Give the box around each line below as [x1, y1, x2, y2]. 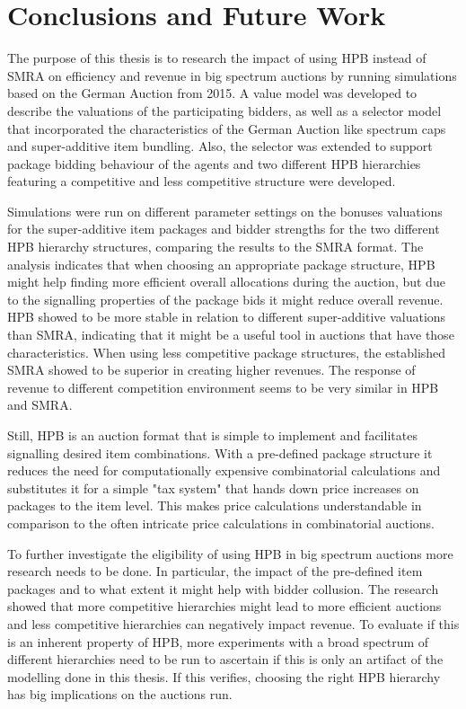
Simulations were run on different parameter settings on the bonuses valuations [7, 201, 443, 220]
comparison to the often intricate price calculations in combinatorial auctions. [7, 513, 435, 532]
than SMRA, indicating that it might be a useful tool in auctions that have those [7, 325, 454, 344]
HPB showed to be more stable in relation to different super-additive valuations [7, 307, 446, 326]
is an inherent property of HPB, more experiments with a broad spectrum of [7, 632, 429, 651]
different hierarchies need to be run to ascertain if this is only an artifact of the [7, 650, 444, 669]
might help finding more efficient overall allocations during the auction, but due [7, 272, 445, 291]
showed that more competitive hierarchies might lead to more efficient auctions [7, 597, 442, 616]
